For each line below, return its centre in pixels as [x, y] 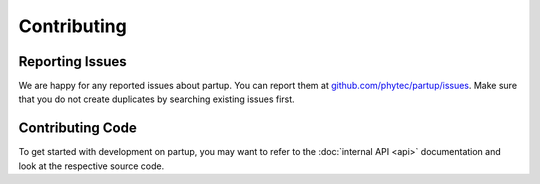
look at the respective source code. [91, 166]
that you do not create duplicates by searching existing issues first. [156, 99]
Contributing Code [77, 128]
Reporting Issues [72, 61]
